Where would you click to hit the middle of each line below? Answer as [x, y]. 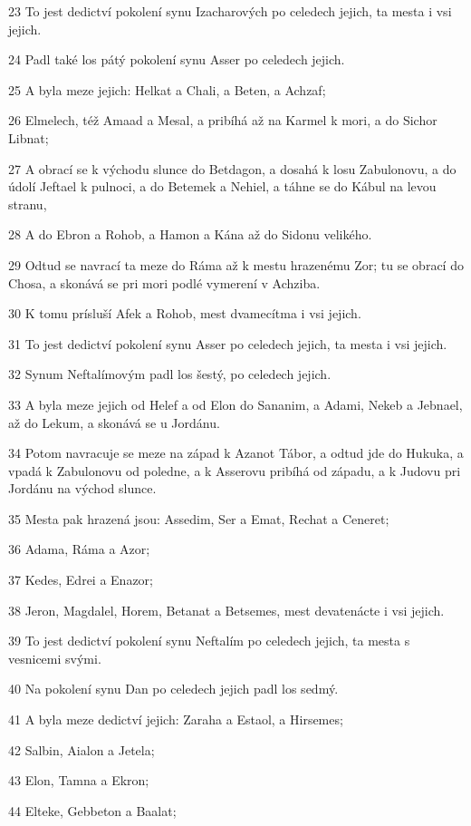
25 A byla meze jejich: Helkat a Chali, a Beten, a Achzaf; [167, 89]
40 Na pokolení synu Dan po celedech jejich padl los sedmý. [173, 689]
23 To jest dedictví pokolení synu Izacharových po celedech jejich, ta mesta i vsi [230, 11]
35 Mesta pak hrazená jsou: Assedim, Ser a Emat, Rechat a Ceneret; [199, 518]
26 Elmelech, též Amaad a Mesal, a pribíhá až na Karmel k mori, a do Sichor [223, 120]
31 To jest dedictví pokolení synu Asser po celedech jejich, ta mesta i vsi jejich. [228, 343]
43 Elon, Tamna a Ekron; [79, 780]
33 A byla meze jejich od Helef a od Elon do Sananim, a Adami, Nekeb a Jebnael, [235, 404]
